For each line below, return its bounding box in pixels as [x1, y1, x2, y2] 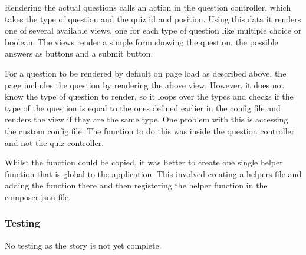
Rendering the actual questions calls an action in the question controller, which [5, 1, 291, 13]
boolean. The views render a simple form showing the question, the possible [5, 35, 278, 48]
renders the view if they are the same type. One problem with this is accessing [5, 113, 288, 125]
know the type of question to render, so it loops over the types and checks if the [5, 90, 294, 102]
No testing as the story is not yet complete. [5, 239, 162, 251]
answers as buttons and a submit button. [5, 47, 153, 59]
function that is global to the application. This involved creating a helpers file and [5, 167, 302, 180]
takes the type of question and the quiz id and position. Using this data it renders [5, 12, 301, 25]
